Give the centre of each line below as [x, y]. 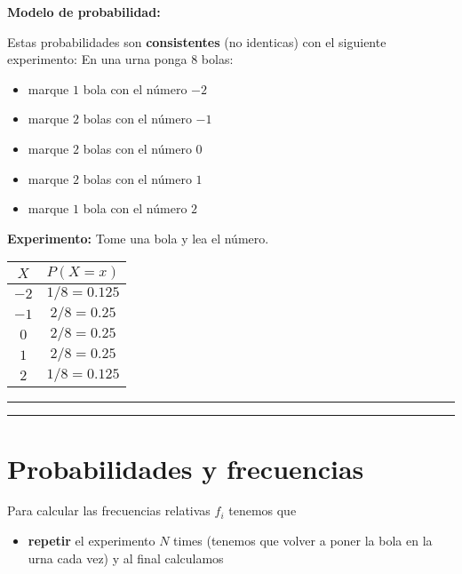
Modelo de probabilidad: [84, 12]
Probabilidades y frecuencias [186, 468]
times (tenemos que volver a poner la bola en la [303, 541]
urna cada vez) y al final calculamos [126, 558]
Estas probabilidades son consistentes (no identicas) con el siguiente [197, 41]
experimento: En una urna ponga [97, 59]
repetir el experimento [92, 541]
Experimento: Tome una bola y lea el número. [138, 238]
